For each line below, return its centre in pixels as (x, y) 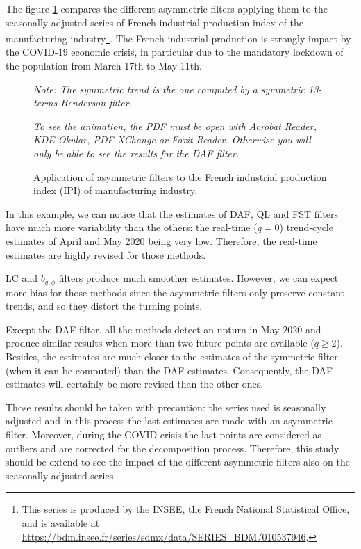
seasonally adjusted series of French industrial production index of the (155, 22)
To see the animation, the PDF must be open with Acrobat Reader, (175, 126)
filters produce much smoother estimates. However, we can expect (199, 278)
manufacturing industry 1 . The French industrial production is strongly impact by (178, 37)
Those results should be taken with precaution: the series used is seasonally (166, 407)
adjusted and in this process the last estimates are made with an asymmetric (169, 421)
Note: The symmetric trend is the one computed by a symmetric (169, 89)
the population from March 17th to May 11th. (104, 66)
